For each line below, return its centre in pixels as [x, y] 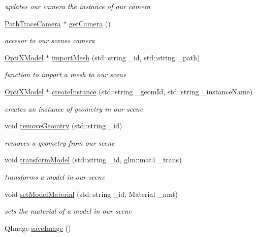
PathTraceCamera [33, 23]
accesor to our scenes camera [50, 40]
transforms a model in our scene [55, 176]
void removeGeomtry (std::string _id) [63, 126]
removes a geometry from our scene [60, 142]
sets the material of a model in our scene [68, 211]
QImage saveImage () [38, 228]
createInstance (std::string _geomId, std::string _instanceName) [152, 91]
